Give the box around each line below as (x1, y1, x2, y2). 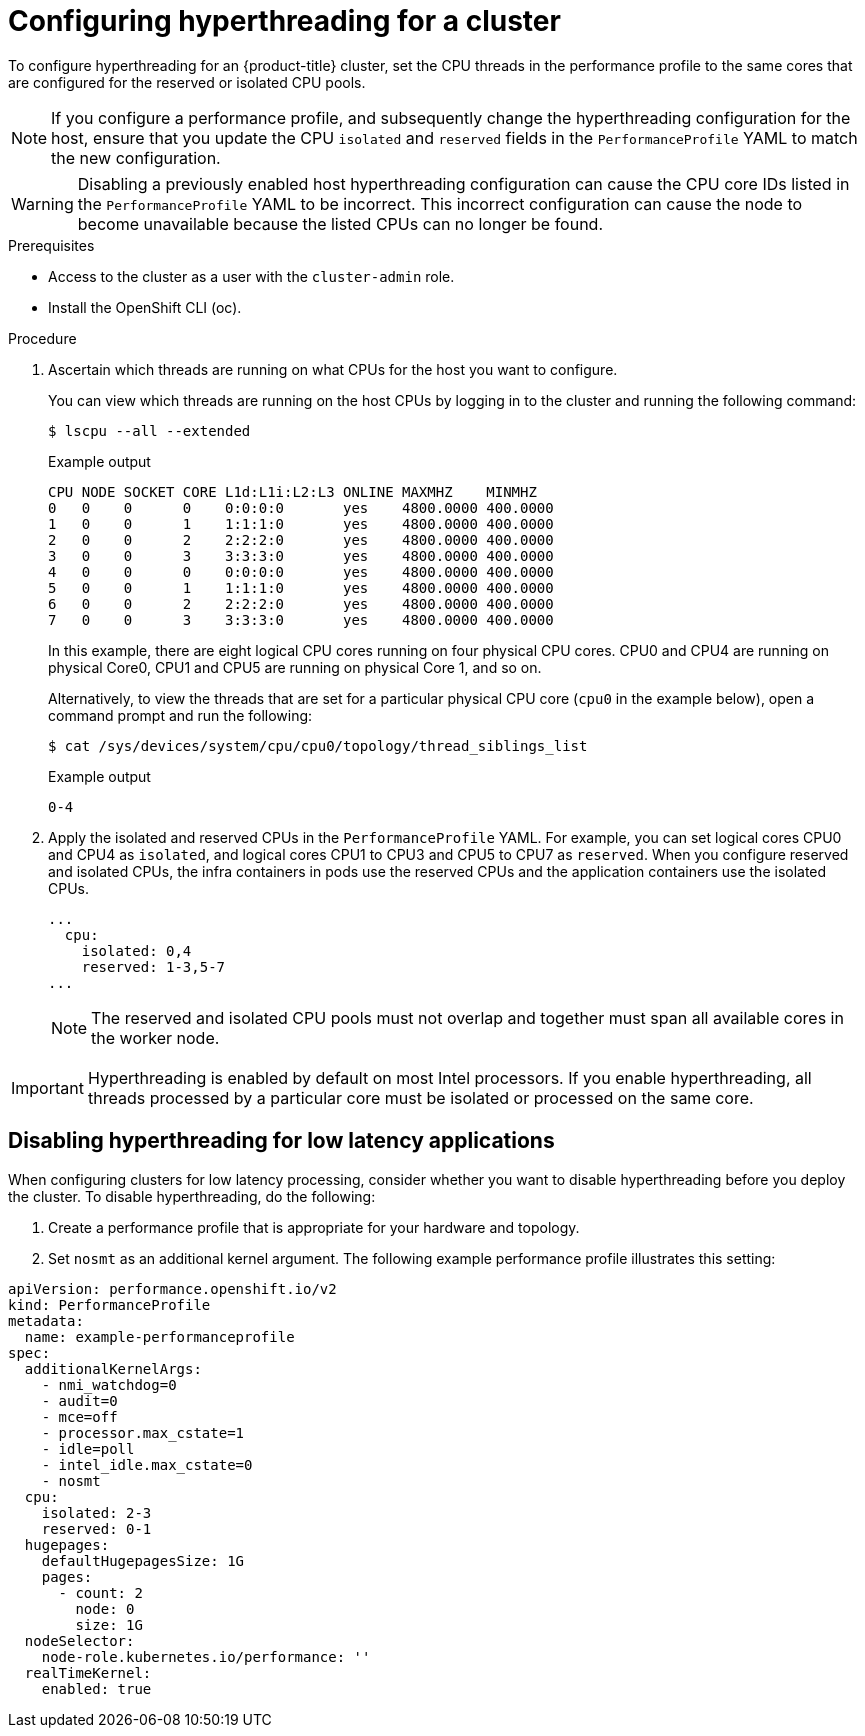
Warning (11, 193, 74, 214)
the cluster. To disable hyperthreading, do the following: (8, 1187, 376, 1205)
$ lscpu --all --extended (48, 422, 251, 439)
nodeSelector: (24, 1632, 135, 1649)
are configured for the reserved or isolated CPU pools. (8, 73, 366, 91)
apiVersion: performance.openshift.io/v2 (8, 1280, 337, 1297)
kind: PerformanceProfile (8, 1296, 211, 1313)
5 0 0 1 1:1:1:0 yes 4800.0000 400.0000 (48, 579, 554, 596)
